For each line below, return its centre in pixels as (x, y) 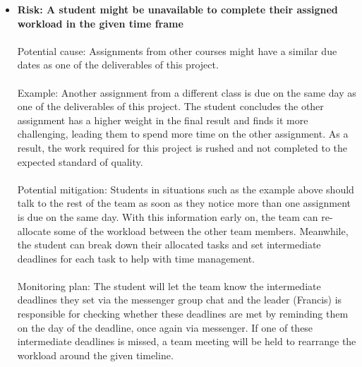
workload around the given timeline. (95, 355)
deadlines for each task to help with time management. (136, 258)
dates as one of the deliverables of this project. (118, 65)
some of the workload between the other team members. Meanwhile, (201, 230)
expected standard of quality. (80, 161)
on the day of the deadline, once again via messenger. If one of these (165, 327)
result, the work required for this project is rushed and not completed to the (182, 147)
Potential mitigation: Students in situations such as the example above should (186, 189)
